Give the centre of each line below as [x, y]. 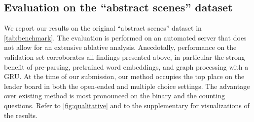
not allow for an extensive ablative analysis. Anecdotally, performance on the [120, 47]
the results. [21, 115]
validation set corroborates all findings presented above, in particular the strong [125, 57]
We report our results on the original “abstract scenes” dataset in [103, 28]
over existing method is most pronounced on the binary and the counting [114, 96]
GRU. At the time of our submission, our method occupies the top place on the [124, 76]
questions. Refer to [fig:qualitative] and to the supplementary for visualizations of [127, 105]
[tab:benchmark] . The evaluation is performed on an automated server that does [125, 37]
